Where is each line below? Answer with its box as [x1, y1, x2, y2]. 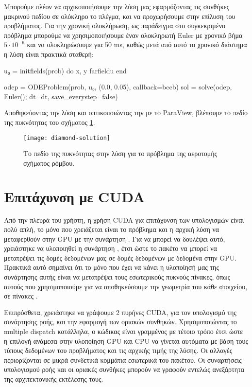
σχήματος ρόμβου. [23, 158, 75, 168]
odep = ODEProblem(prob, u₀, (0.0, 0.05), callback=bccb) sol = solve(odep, [4, 82, 232, 92]
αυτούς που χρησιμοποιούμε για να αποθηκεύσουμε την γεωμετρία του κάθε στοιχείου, [4, 281, 248, 291]
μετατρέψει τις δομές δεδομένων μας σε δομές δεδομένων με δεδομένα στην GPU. [4, 252, 237, 263]
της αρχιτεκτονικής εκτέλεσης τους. [4, 374, 103, 384]
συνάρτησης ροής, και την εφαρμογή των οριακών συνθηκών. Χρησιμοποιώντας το [4, 317, 237, 327]
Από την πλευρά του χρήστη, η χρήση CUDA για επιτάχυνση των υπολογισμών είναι [4, 214, 244, 225]
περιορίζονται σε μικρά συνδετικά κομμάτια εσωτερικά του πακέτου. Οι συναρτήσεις [4, 354, 242, 365]
